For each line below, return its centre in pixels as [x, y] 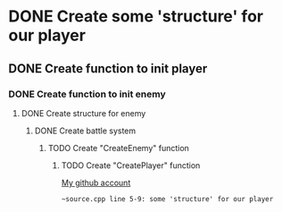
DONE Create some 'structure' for [136, 17]
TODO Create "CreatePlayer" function [131, 165]
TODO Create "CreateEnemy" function [118, 148]
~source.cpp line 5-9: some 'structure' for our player [167, 199]
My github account [96, 182]
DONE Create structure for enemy [83, 113]
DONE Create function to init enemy [87, 94]
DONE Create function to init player [108, 68]
